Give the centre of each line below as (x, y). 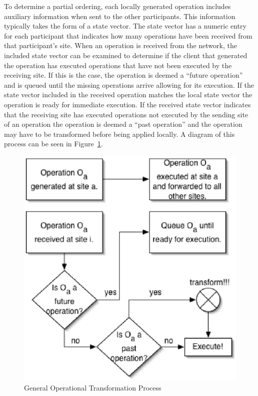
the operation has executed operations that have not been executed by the (118, 65)
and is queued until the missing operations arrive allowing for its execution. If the (129, 84)
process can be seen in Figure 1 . (53, 144)
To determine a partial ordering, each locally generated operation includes (117, 6)
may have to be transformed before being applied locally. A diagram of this (119, 134)
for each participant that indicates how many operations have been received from (128, 35)
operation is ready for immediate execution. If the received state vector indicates (127, 104)
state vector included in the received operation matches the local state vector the (128, 94)
